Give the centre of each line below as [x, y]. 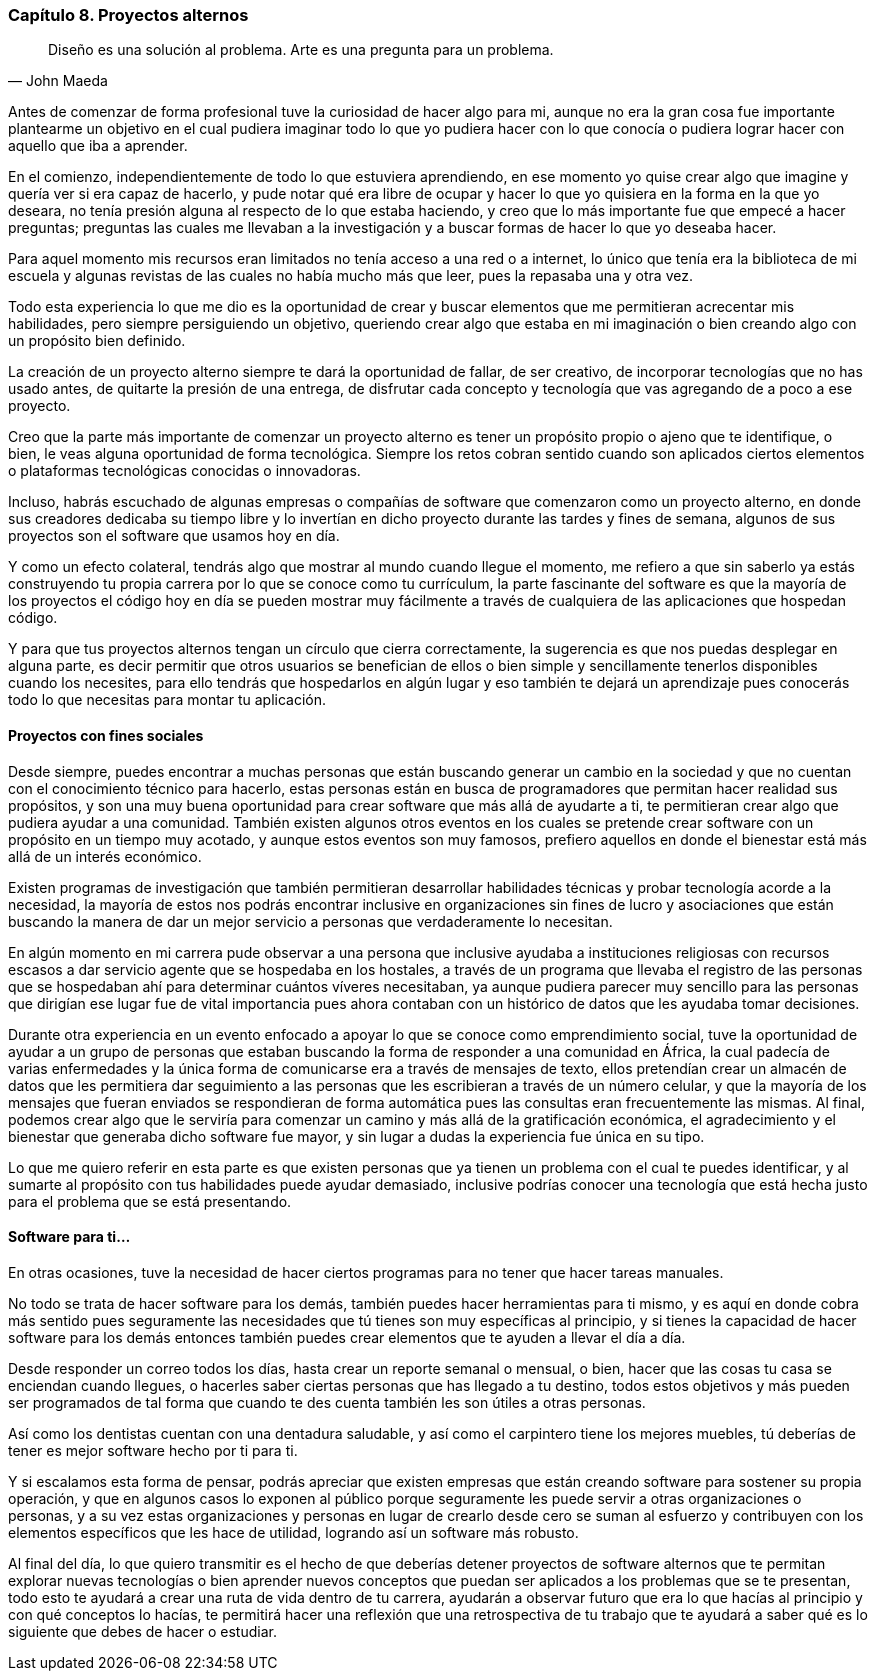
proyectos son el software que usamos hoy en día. [174, 536]
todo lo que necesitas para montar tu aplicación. [167, 700]
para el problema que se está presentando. [150, 1201]
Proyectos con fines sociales [106, 735]
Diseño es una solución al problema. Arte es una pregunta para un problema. [301, 50]
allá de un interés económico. [105, 856]
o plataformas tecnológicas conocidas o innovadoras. [184, 471]
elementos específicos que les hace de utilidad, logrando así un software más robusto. [293, 1532]
